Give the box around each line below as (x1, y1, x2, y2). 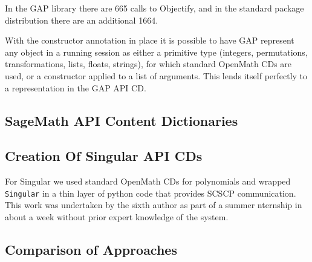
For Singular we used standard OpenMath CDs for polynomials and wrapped (5, 175, 291, 188)
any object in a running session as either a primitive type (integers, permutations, (5, 45, 308, 58)
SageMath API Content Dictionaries (5, 111, 238, 129)
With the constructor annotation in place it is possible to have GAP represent (5, 34, 294, 47)
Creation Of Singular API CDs (5, 146, 203, 165)
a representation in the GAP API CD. (5, 81, 146, 94)
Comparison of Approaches (5, 240, 177, 258)
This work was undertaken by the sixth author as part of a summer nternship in (5, 198, 302, 211)
